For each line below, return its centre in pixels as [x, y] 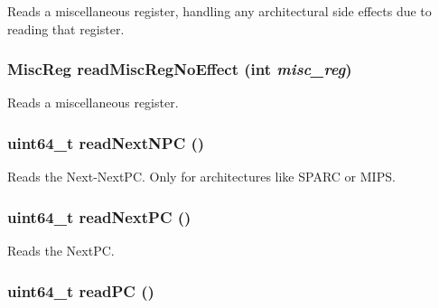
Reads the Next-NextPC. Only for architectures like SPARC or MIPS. [201, 177]
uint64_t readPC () [81, 290]
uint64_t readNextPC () [99, 216]
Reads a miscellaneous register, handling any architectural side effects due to [219, 11]
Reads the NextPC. [61, 251]
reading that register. [66, 28]
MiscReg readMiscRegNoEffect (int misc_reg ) [180, 69]
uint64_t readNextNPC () [106, 142]
